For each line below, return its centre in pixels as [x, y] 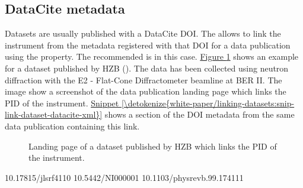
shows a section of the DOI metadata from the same [200, 114]
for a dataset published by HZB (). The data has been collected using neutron [147, 68]
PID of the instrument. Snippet [62, 103]
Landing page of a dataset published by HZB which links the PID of [153, 146]
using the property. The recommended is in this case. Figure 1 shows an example [152, 56]
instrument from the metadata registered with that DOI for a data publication [148, 45]
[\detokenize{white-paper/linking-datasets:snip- [208, 103]
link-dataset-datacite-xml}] [54, 114]
